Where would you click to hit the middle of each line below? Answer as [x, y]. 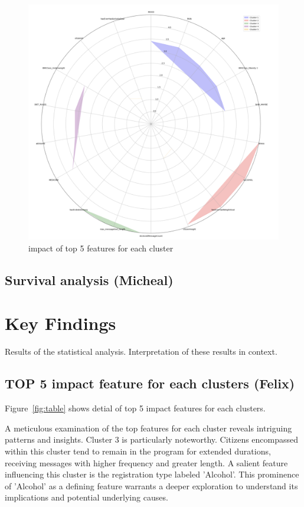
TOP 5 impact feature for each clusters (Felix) [150, 383]
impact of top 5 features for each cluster [101, 248]
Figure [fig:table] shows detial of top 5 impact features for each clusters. [135, 408]
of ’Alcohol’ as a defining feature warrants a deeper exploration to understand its [151, 485]
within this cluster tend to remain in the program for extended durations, [138, 451]
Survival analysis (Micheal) [89, 279]
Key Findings [61, 323]
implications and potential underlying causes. [86, 497]
